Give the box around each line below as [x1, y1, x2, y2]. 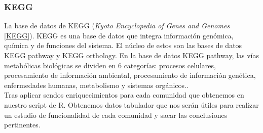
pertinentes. [4, 119, 41, 130]
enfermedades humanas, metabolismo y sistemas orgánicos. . [4, 79, 189, 90]
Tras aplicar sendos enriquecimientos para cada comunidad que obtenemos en [4, 90, 244, 100]
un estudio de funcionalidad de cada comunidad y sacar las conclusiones [4, 109, 228, 120]
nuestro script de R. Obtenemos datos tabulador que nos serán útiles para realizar [4, 99, 259, 110]
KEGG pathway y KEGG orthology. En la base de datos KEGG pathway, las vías [4, 50, 259, 60]
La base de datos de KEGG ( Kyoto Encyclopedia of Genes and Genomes [4, 20, 230, 31]
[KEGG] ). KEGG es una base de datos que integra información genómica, [4, 30, 234, 40]
